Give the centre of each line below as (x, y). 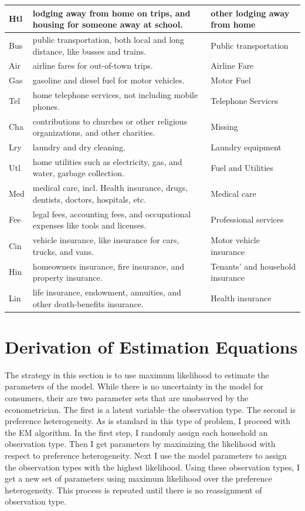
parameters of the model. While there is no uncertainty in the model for (134, 386)
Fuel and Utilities (242, 167)
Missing (224, 127)
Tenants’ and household (253, 266)
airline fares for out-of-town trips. (93, 65)
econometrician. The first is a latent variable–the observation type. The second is (150, 409)
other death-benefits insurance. (88, 303)
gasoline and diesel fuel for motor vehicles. (109, 80)
